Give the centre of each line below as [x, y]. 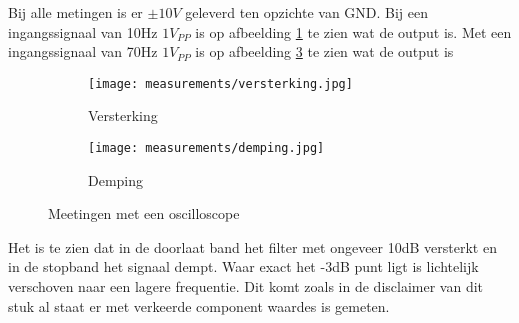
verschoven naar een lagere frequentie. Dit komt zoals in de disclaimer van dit [246, 286]
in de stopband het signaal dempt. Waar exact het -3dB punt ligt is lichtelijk [243, 266]
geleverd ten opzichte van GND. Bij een [307, 12]
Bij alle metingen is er [75, 12]
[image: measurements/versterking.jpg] [220, 83]
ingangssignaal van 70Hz [83, 51]
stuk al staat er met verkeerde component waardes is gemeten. [199, 305]
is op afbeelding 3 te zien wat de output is [324, 51]
